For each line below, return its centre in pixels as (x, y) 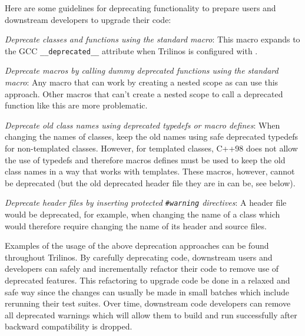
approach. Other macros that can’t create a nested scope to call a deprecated (144, 93)
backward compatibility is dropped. (69, 326)
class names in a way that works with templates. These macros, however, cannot (150, 171)
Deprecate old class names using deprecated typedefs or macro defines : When (142, 125)
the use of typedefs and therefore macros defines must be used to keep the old (145, 159)
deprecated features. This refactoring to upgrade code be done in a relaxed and (147, 280)
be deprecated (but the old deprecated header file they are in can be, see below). (150, 182)
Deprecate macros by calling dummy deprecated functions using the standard (142, 70)
